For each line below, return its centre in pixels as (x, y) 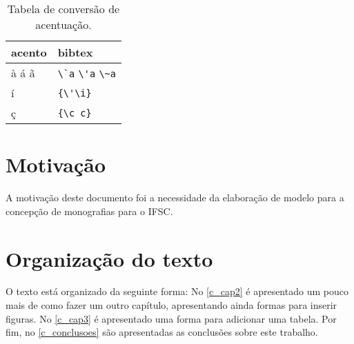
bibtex (75, 52)
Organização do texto (109, 258)
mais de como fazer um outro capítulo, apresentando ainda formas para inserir (171, 305)
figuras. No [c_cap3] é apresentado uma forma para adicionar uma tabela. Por (171, 318)
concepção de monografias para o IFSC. (89, 211)
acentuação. (63, 24)
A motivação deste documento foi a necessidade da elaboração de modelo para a (175, 198)
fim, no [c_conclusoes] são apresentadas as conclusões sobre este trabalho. (162, 332)
